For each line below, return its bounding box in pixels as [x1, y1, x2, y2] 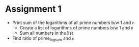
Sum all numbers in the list [19, 30, 74, 36]
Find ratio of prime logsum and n [12, 35, 75, 42]
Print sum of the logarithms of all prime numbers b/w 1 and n [12, 20, 135, 25]
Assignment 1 [5, 3, 62, 15]
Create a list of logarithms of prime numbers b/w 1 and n [19, 24, 134, 30]
